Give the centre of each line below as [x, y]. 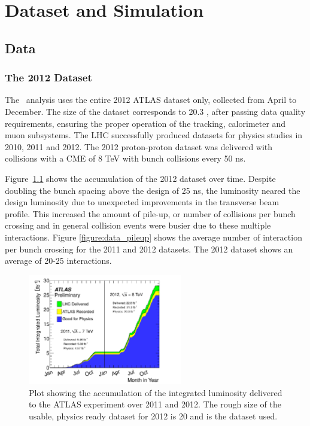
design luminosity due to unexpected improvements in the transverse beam [142, 202]
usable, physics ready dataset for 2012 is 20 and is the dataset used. [153, 416]
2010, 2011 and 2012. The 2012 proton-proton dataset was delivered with [139, 146]
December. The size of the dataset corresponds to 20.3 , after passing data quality [155, 111]
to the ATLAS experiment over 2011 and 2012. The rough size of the [155, 404]
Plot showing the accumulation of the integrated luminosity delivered [156, 392]
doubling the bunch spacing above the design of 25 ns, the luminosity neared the [153, 190]
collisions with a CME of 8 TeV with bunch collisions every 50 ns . [125, 158]
